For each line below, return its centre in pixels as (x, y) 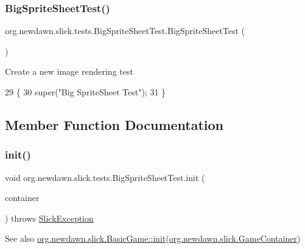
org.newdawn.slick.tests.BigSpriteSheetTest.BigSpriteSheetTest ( (125, 31)
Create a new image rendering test (69, 71)
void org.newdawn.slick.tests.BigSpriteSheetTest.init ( (105, 177)
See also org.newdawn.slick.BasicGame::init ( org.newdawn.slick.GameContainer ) (153, 238)
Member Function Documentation (114, 124)
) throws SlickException (49, 218)
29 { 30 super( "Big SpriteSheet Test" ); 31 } (86, 92)
